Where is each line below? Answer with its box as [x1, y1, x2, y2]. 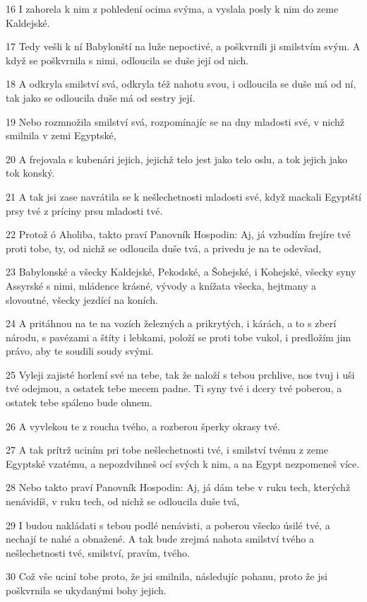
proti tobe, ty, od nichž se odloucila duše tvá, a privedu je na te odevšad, [6, 240, 322, 255]
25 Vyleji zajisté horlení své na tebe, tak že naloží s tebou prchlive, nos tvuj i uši [6, 367, 355, 382]
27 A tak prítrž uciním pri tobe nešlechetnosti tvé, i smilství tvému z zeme [6, 442, 328, 457]
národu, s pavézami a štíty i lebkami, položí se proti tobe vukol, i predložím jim [6, 329, 351, 344]
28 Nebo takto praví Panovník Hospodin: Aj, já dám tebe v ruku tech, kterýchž [6, 480, 351, 495]
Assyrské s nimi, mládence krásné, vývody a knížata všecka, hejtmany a [6, 278, 316, 293]
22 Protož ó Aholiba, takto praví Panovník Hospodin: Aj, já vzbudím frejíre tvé [6, 227, 351, 242]
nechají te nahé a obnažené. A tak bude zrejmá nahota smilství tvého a [6, 531, 314, 546]
